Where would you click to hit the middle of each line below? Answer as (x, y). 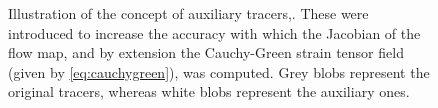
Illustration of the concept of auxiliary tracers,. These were (188, 13)
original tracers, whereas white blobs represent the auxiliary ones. (209, 91)
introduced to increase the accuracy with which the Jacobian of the (214, 32)
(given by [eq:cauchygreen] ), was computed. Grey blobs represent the (219, 71)
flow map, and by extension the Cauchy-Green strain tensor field (206, 52)
